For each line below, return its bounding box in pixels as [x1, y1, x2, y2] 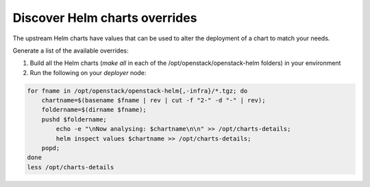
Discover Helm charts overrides [12, 10, 197, 25]
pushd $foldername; [41, 115, 108, 123]
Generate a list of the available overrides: [12, 46, 129, 55]
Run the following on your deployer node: [29, 68, 147, 76]
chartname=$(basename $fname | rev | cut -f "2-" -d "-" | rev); [41, 96, 266, 104]
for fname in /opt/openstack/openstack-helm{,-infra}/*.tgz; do [27, 87, 248, 95]
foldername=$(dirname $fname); [41, 106, 147, 114]
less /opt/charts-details [27, 163, 114, 171]
